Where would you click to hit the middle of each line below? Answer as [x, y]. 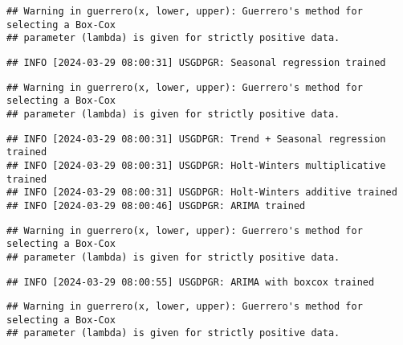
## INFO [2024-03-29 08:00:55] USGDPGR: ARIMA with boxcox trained [191, 282]
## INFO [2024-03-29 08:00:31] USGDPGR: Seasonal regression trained [196, 62]
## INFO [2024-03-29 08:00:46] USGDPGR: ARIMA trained [156, 205]
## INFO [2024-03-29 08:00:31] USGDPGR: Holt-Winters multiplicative [196, 165]
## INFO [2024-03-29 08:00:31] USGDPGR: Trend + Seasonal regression [196, 139]
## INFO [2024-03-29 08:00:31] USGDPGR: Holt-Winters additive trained [202, 193]
